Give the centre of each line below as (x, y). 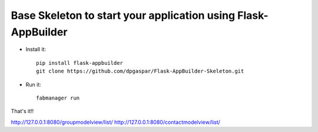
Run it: (33, 84)
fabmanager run (58, 98)
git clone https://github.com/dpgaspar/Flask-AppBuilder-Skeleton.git (140, 71)
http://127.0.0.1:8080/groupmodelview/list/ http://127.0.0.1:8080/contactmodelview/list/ (116, 122)
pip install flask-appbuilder (80, 63)
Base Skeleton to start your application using (123, 15)
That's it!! (22, 111)
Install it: (36, 49)
